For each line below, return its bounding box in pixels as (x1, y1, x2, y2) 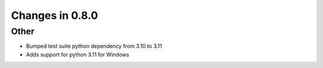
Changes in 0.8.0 (11, 9, 98, 22)
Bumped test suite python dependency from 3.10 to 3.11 (26, 43, 162, 50)
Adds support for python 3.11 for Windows (26, 51, 130, 58)
